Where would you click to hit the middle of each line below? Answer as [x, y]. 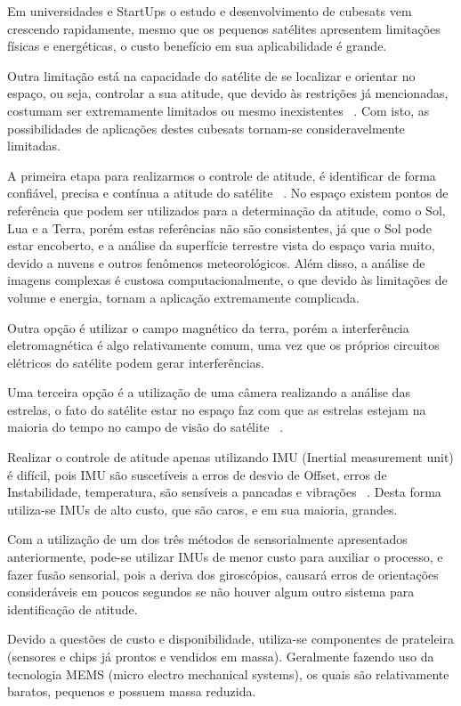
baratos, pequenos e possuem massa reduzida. [132, 691]
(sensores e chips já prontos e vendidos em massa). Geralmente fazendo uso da [221, 656]
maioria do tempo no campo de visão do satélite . [146, 427]
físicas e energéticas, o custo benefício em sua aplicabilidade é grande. [197, 46]
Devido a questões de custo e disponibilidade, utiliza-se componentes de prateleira [230, 639]
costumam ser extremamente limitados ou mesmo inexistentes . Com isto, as [218, 110]
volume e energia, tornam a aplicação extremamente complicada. [183, 297]
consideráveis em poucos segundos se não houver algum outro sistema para [211, 592]
